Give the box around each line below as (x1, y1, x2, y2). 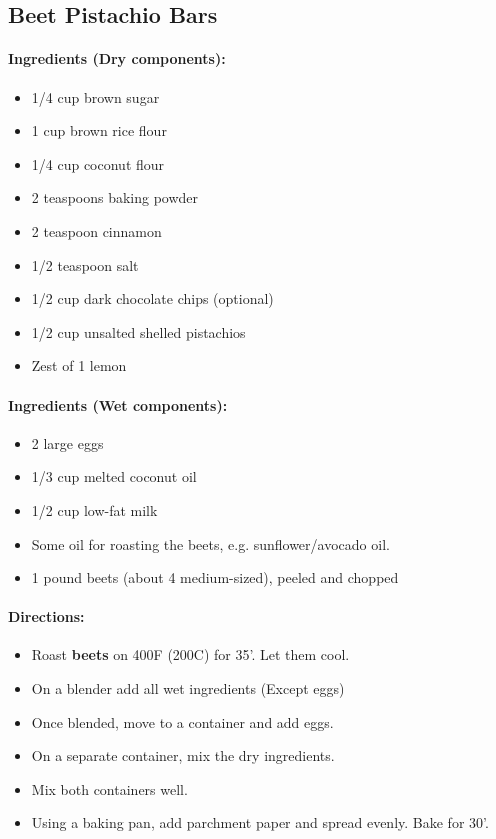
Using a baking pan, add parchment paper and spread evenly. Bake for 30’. (31, 812, 489, 833)
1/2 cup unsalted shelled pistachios (31, 321, 246, 342)
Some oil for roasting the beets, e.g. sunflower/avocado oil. (31, 533, 390, 554)
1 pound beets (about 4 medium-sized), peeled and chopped (31, 567, 399, 588)
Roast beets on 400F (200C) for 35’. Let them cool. (31, 644, 350, 665)
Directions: (8, 606, 85, 627)
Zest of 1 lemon (31, 355, 127, 376)
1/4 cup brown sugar (31, 86, 160, 107)
